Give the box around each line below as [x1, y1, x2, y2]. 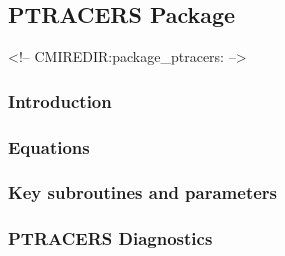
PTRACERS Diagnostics [8, 226, 213, 251]
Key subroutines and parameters [8, 180, 278, 205]
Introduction [8, 88, 112, 113]
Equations [8, 134, 90, 159]
